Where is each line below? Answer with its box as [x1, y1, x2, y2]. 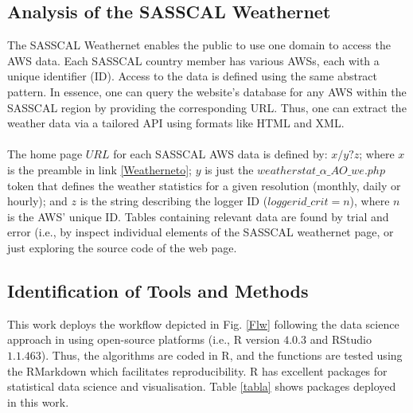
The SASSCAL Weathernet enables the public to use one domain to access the [7, 37, 391, 53]
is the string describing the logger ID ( [80, 193, 268, 209]
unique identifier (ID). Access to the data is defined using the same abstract [7, 68, 378, 84]
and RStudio [310, 331, 372, 348]
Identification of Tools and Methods [7, 278, 309, 302]
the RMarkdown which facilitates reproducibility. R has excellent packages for [7, 362, 388, 379]
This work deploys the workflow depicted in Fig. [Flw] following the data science [7, 315, 399, 332]
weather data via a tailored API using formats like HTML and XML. [7, 115, 345, 131]
